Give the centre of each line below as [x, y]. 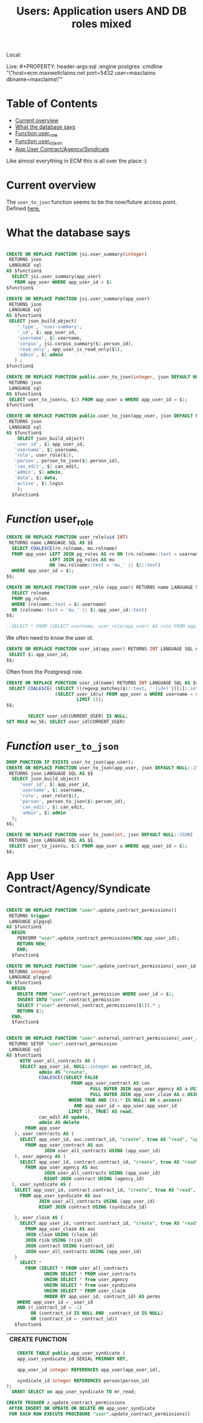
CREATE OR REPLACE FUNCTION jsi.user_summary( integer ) [77, 254]
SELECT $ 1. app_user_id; [39, 654]
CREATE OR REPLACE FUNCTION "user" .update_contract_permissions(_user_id [101, 966]
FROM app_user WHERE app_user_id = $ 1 [63, 282]
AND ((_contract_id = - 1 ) [50, 1308]
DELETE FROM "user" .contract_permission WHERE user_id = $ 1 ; [95, 994]
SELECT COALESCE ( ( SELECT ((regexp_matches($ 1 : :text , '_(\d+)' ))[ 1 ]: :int [104, 688]
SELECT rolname [31, 593]
